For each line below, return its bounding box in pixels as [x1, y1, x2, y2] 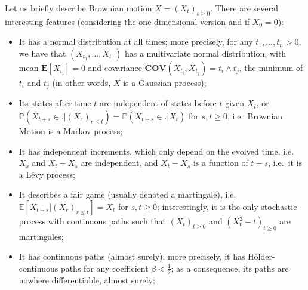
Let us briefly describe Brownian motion [5, 2, 152, 14]
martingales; [19, 230, 64, 242]
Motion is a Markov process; [19, 125, 123, 137]
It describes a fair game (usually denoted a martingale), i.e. [19, 188, 236, 200]
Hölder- [248, 250, 275, 263]
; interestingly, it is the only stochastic [156, 200, 297, 212]
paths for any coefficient [60, 261, 149, 274]
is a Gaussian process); [123, 76, 207, 88]
